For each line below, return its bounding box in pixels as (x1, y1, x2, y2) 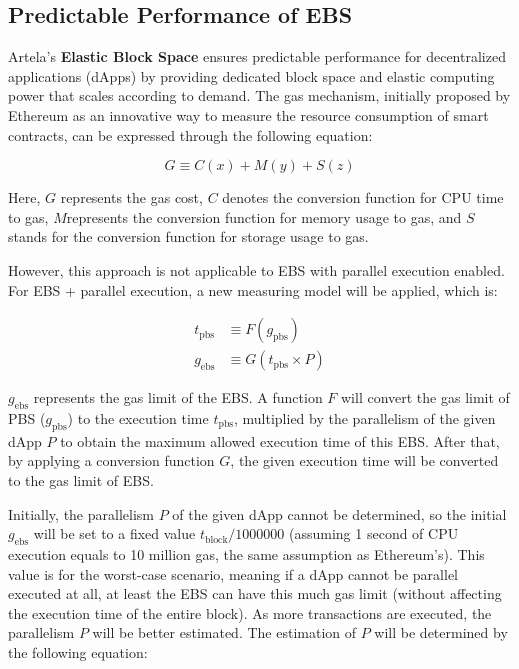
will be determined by (374, 622, 508, 643)
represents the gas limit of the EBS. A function (33, 387, 323, 408)
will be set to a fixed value (33, 523, 196, 544)
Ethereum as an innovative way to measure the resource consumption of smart (8, 104, 489, 125)
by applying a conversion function (8, 450, 215, 471)
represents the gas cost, (60, 187, 203, 208)
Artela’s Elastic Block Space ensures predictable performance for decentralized (8, 46, 506, 67)
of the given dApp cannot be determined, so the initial (172, 503, 507, 524)
